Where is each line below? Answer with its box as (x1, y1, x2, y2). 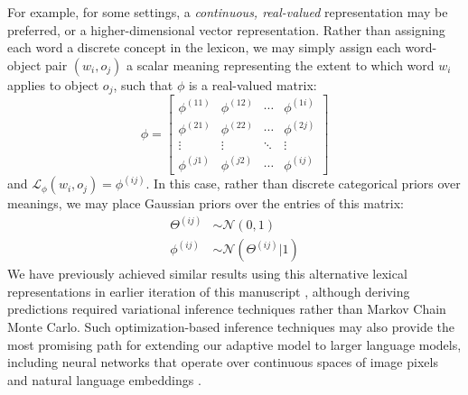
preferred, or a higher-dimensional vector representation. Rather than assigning (7, 20, 445, 39)
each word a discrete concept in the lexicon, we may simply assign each (7, 38, 401, 57)
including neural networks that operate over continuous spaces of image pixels (7, 353, 438, 372)
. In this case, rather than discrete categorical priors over (145, 174, 461, 193)
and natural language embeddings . (7, 370, 201, 389)
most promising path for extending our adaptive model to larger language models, (7, 335, 462, 354)
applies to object (7, 75, 99, 94)
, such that (113, 75, 173, 94)
